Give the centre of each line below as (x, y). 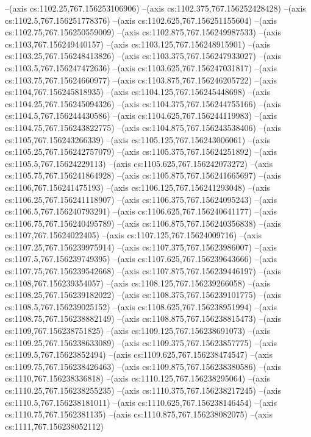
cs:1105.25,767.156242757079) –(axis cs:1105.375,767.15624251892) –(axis (141, 151)
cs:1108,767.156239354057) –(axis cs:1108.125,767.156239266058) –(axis (138, 282)
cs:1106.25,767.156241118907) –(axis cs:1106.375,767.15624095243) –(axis (141, 199)
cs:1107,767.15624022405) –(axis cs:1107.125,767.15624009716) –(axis (134, 235)
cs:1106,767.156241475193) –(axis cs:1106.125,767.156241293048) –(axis (138, 187)
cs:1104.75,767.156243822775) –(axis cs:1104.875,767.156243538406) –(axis (143, 127)
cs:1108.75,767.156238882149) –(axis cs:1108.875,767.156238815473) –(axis (143, 318)
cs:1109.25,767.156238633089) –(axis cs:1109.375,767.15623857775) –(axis (141, 342)
